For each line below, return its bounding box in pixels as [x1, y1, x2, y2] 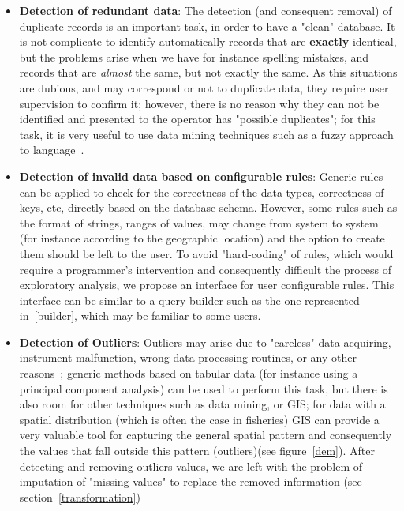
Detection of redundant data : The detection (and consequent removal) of [19, 2, 392, 18]
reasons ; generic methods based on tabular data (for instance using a [19, 365, 358, 381]
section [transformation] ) [19, 488, 140, 505]
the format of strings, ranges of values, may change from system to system [19, 214, 379, 231]
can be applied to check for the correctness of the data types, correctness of [19, 183, 384, 200]
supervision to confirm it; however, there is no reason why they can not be [19, 95, 380, 111]
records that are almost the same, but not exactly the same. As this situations [19, 64, 398, 81]
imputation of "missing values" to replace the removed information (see [19, 473, 362, 490]
